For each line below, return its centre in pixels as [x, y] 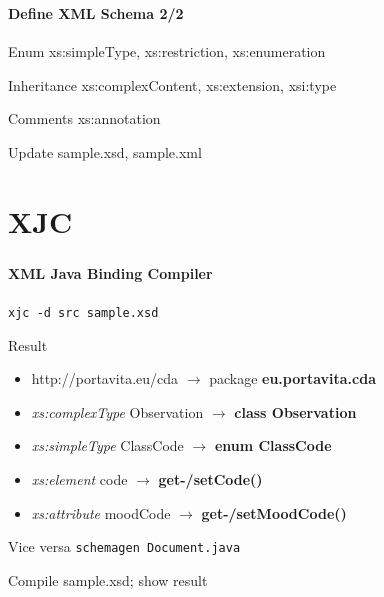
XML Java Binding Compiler [110, 272]
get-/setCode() [210, 479]
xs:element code [79, 479]
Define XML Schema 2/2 [96, 12]
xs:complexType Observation [117, 411]
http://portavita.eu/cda [105, 378]
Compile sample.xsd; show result [108, 579]
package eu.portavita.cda [292, 378]
